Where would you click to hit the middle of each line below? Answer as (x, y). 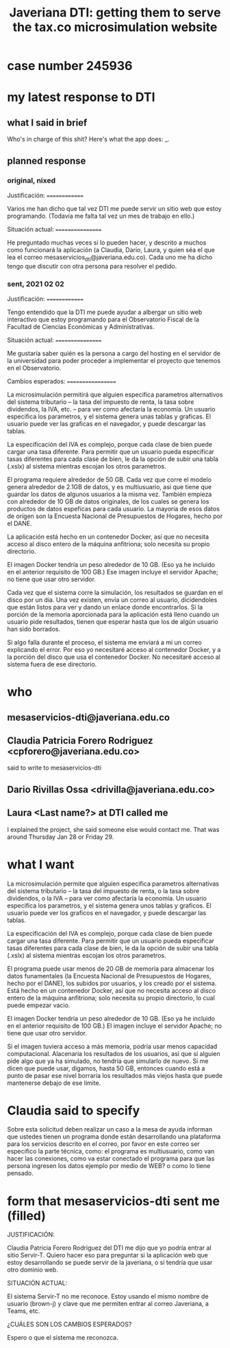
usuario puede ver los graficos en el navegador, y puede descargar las (107, 912)
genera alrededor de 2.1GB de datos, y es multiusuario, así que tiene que (110, 486)
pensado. (21, 1173)
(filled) (27, 1216)
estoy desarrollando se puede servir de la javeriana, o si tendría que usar (110, 1263)
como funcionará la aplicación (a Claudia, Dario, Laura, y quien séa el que (111, 249)
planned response (47, 160)
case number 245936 (70, 66)
